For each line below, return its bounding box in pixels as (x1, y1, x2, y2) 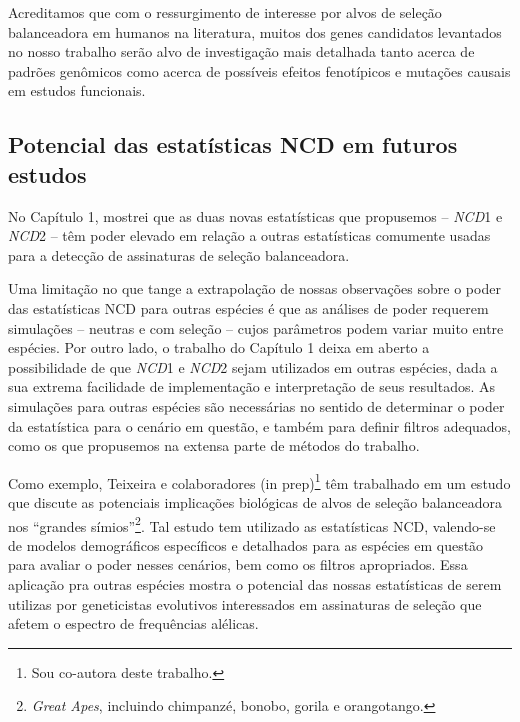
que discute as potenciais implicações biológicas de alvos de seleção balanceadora (8, 491, 503, 512)
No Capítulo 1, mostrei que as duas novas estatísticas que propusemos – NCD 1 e (8, 205, 503, 226)
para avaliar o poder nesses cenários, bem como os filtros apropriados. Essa (8, 554, 468, 575)
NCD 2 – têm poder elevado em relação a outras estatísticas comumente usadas (8, 225, 491, 246)
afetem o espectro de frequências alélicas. (8, 613, 259, 634)
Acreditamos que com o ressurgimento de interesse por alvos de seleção (8, 2, 442, 22)
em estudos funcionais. (8, 80, 146, 101)
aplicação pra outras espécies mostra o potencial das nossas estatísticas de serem (8, 573, 502, 594)
